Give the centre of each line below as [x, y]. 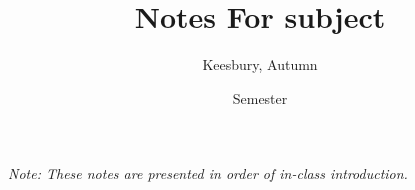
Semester [260, 97]
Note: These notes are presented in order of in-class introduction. [208, 173]
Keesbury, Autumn [260, 64]
